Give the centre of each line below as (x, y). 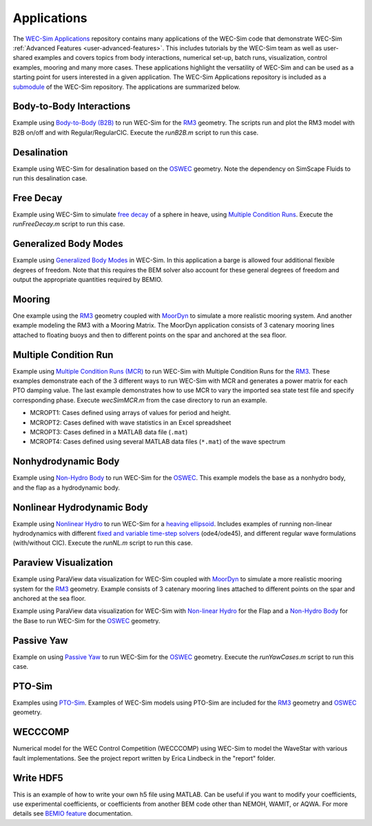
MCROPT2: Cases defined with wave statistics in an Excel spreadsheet (131, 422)
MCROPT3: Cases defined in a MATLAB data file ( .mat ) (109, 432)
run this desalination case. (50, 179)
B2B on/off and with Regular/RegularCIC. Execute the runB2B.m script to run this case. (135, 132)
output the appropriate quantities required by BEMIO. (88, 280)
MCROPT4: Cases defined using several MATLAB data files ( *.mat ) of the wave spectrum (158, 442)
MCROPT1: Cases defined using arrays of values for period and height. (130, 413)
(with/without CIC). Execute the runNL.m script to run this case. (103, 543)
